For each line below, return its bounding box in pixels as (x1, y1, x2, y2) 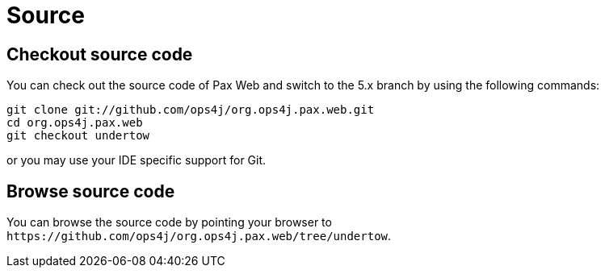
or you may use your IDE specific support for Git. (6, 153, 267, 168)
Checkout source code (6, 44, 193, 64)
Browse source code (6, 181, 175, 201)
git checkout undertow (6, 129, 150, 143)
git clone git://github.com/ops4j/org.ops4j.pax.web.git (6, 103, 375, 117)
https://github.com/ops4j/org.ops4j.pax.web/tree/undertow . (6, 229, 392, 243)
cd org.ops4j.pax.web (6, 116, 143, 130)
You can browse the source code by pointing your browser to (6, 215, 332, 230)
